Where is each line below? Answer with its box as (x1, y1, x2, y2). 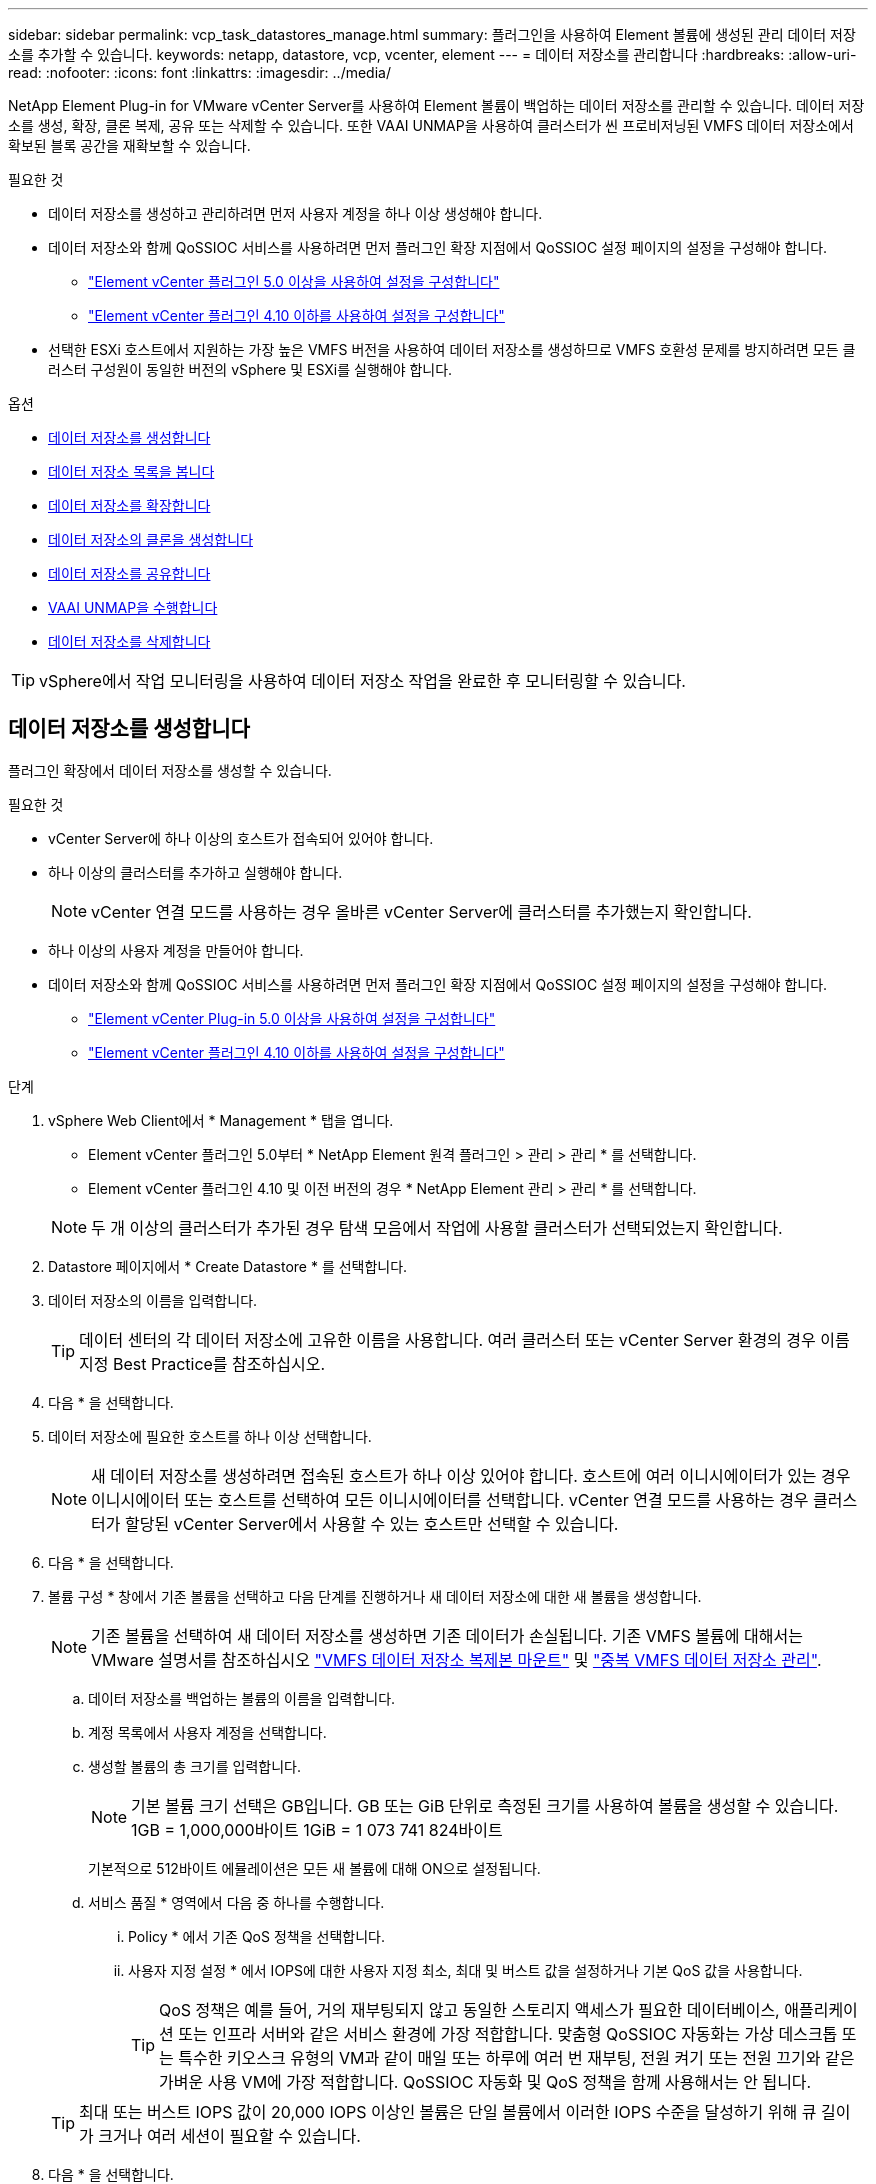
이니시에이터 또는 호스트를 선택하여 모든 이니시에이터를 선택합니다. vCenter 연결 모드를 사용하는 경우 (91, 1489, 809, 1510)
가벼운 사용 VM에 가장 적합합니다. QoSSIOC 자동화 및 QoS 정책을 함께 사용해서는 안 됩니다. (159, 2071, 812, 2092)
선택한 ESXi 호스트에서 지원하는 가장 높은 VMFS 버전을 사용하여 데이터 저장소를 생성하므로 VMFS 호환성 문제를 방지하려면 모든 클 (48, 341, 856, 358)
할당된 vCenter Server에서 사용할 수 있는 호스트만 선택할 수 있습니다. (125, 1513, 619, 1534)
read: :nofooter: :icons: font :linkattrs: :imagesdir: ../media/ (8, 64, 391, 81)
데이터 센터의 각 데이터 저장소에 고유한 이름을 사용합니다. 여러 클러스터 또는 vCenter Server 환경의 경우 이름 (79, 1329, 850, 1350)
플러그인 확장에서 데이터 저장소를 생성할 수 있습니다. (8, 761, 332, 779)
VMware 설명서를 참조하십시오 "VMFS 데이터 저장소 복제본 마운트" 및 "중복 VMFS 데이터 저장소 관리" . (91, 1649, 822, 1670)
